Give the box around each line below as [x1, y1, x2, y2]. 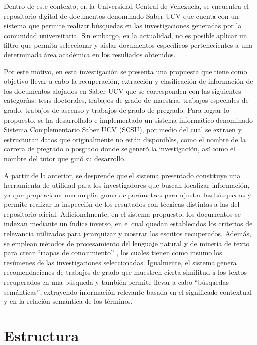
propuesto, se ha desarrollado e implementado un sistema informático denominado [4, 114, 253, 125]
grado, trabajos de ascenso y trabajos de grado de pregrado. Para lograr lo [4, 104, 229, 115]
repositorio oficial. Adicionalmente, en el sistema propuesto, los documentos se [4, 208, 241, 219]
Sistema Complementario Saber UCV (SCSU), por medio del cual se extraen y [4, 124, 242, 135]
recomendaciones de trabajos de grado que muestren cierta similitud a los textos [4, 267, 247, 277]
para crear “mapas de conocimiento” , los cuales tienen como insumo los [4, 247, 222, 258]
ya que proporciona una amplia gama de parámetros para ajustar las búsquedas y [4, 189, 251, 199]
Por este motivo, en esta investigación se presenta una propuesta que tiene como [4, 66, 247, 76]
